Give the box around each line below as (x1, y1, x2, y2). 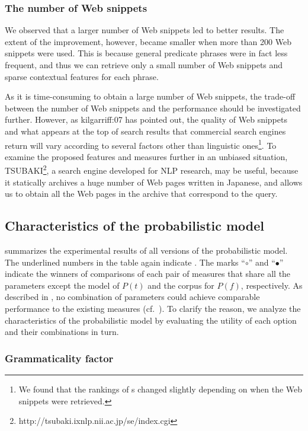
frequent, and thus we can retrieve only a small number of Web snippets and (5, 59, 283, 71)
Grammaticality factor (5, 350, 114, 365)
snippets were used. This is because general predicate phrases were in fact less (5, 47, 288, 59)
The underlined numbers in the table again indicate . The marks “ (5, 256, 245, 268)
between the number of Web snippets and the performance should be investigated (5, 101, 301, 114)
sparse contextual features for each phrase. (5, 70, 159, 82)
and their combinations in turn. (5, 325, 119, 338)
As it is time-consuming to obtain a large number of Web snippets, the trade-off (5, 90, 296, 103)
